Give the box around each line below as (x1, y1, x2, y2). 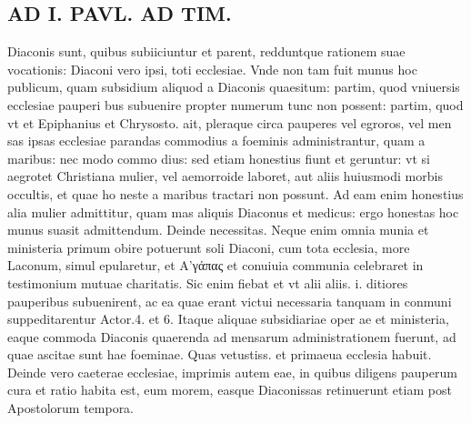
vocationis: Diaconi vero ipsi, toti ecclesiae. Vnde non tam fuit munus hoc (7, 59, 417, 78)
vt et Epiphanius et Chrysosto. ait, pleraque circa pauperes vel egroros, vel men (7, 113, 452, 132)
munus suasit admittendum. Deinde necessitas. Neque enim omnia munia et (7, 220, 429, 239)
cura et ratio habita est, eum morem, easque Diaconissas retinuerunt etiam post (7, 380, 452, 399)
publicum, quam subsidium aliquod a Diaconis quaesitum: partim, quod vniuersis (7, 77, 460, 96)
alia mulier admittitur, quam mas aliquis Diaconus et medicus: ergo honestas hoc (7, 202, 459, 221)
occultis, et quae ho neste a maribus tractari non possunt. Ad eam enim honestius (7, 184, 464, 203)
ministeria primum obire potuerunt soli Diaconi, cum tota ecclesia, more (7, 237, 410, 257)
